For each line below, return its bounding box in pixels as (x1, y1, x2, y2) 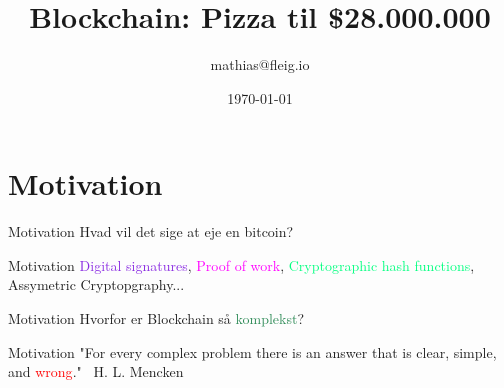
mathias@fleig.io (210, 54, 310, 75)
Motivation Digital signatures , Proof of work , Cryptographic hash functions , (8, 254, 475, 275)
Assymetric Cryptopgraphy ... (8, 274, 185, 295)
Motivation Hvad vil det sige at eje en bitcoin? (8, 221, 294, 242)
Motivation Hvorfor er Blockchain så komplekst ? (8, 308, 305, 329)
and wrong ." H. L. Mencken (8, 361, 184, 382)
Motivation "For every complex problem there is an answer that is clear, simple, (8, 341, 497, 362)
